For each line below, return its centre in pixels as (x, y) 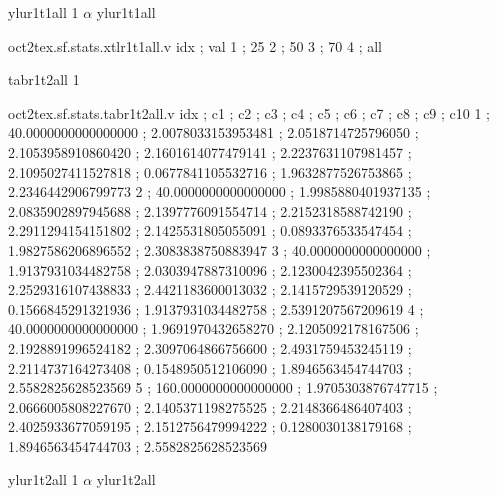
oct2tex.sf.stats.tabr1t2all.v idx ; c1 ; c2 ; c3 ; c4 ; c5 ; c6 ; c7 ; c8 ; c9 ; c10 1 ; (249, 112)
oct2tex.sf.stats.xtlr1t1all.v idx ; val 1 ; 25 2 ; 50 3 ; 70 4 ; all (195, 45)
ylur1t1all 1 (43, 12)
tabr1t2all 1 (44, 79)
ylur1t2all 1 (43, 479)
